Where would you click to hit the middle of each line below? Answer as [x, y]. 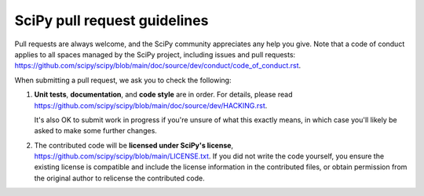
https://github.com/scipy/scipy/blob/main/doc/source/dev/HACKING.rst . [151, 105]
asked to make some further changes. [95, 131]
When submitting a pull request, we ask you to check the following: [123, 80]
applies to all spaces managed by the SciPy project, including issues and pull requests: [155, 54]
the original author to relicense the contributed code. [119, 178]
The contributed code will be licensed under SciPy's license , [134, 145]
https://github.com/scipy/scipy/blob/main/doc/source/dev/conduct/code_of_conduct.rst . [158, 66]
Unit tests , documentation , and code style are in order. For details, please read [163, 95]
